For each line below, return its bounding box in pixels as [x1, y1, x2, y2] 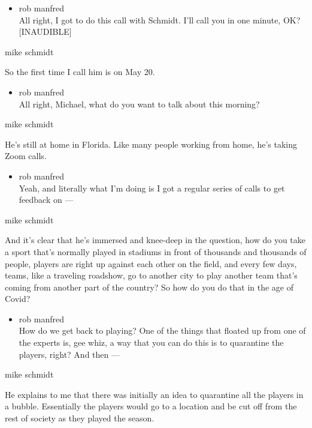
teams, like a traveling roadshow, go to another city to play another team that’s [5, 269, 298, 282]
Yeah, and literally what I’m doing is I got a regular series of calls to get [19, 181, 285, 194]
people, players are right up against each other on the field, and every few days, [5, 257, 297, 270]
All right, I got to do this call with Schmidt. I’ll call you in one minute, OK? [19, 13, 301, 26]
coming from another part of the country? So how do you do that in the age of [5, 280, 294, 293]
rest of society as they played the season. [5, 412, 155, 424]
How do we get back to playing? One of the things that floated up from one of [19, 324, 306, 337]
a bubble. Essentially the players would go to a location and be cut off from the [5, 400, 297, 412]
